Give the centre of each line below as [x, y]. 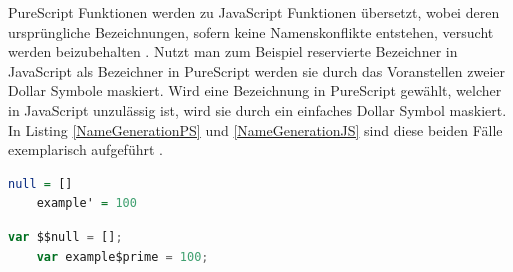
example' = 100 [86, 203]
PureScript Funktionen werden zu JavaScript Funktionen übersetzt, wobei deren [254, 12]
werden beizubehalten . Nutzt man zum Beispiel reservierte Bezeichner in [233, 51]
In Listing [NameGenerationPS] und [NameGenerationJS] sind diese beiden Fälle [255, 129]
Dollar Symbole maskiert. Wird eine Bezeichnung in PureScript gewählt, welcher [255, 90]
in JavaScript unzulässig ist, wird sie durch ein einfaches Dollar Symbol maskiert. [257, 109]
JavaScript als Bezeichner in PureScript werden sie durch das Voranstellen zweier [257, 70]
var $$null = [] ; [65, 236]
